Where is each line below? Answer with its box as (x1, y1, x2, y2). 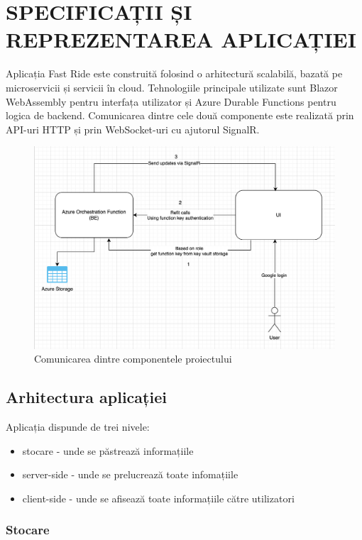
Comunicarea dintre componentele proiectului (34, 351, 232, 366)
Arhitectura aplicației (6, 386, 167, 408)
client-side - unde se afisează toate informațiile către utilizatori (22, 490, 295, 505)
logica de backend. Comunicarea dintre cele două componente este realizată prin (6, 108, 354, 123)
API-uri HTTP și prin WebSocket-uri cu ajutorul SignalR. (6, 121, 260, 136)
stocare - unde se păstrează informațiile (22, 443, 194, 458)
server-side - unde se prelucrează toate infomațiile (22, 467, 238, 482)
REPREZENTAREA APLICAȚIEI (6, 25, 356, 54)
